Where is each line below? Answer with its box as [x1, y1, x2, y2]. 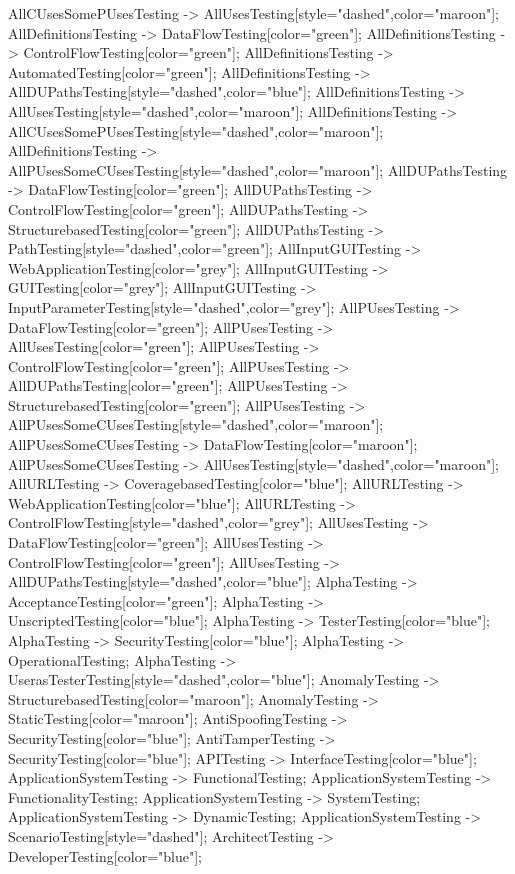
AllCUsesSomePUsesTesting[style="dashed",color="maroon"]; [8, 120, 384, 141]
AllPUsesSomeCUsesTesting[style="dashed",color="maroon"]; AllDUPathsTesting [8, 159, 508, 180]
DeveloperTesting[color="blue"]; [8, 845, 203, 866]
